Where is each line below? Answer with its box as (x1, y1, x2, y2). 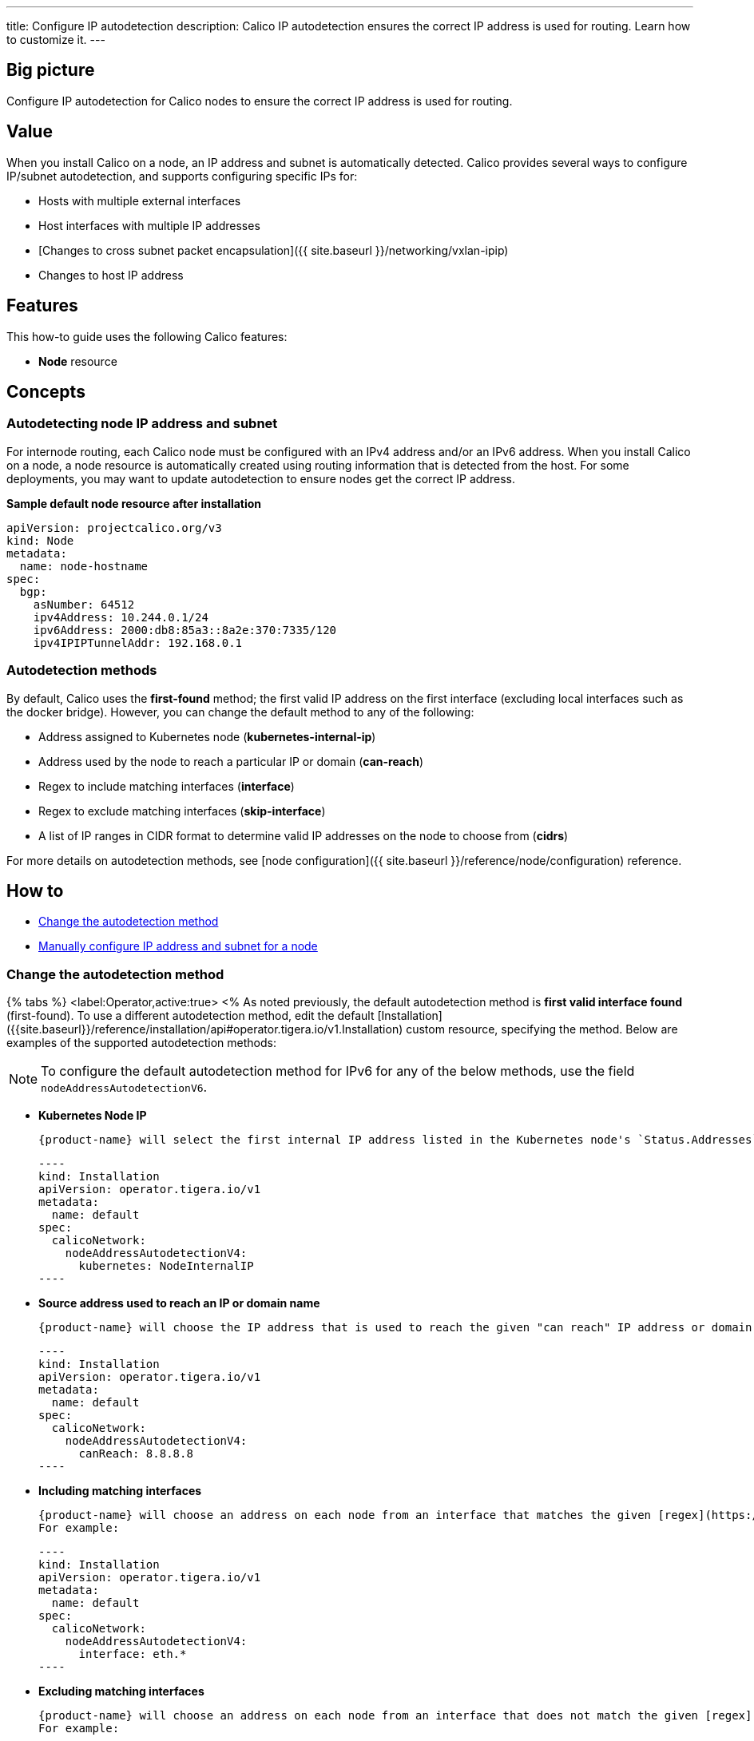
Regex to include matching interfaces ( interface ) (38, 779, 295, 793)
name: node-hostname (19, 559, 149, 573)
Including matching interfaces (38, 1484, 202, 1498)
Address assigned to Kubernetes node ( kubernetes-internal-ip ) (38, 729, 376, 744)
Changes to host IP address (38, 268, 184, 282)
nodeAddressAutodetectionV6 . (41, 1079, 208, 1096)
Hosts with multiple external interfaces (38, 193, 241, 208)
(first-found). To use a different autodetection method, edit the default (6, 1009, 375, 1023)
